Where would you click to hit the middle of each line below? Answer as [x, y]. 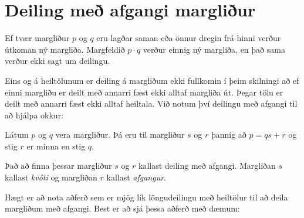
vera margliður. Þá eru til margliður [120, 134]
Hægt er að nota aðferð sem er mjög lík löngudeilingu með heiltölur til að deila [146, 197]
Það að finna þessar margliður [58, 166]
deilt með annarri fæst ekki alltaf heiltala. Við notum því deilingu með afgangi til [151, 103]
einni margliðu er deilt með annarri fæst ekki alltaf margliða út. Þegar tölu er [144, 92]
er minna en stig [56, 146]
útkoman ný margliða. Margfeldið [65, 49]
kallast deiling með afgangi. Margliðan [207, 166]
